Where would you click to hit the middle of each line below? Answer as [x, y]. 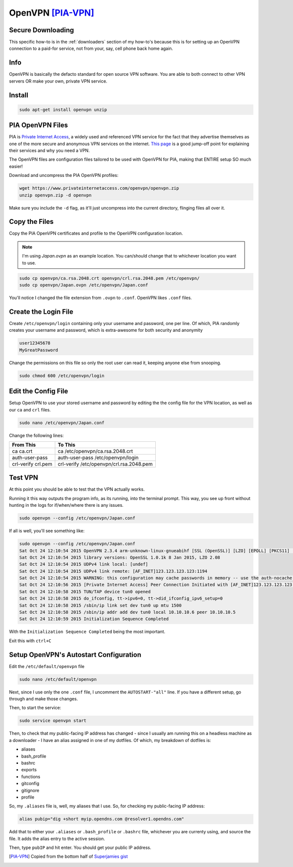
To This [67, 445]
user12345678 [35, 343]
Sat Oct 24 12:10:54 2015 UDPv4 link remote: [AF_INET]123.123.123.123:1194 [113, 571]
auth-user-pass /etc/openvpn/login [98, 457]
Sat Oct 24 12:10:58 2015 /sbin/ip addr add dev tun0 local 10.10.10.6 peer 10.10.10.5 [127, 612]
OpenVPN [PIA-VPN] [52, 13]
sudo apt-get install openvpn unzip [63, 109]
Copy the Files [31, 222]
